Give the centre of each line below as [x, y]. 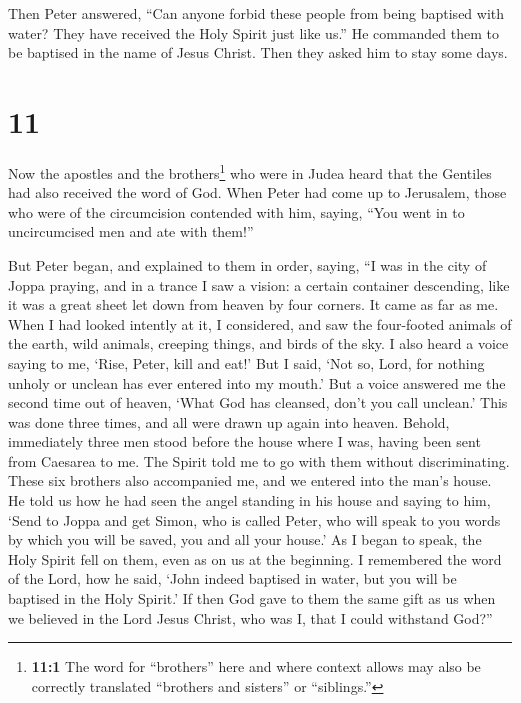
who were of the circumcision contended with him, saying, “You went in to [236, 211]
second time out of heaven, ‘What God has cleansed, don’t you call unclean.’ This [258, 402]
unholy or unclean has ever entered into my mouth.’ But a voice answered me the [257, 382]
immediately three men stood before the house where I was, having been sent [244, 441]
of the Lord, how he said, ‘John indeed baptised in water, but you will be [232, 578]
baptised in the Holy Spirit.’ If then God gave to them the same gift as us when [252, 598]
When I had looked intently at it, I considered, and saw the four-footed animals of [260, 323]
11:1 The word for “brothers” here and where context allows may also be [256, 666]
